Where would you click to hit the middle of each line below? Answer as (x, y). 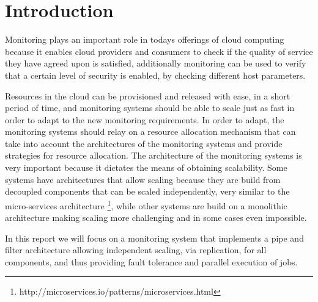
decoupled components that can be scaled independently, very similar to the (147, 191)
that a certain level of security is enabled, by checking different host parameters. (155, 75)
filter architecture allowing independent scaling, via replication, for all (136, 250)
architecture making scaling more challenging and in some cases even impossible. (156, 218)
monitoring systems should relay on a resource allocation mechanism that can (150, 131)
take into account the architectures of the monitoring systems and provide (144, 143)
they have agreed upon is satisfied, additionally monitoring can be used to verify (156, 63)
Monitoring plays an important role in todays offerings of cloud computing (145, 39)
